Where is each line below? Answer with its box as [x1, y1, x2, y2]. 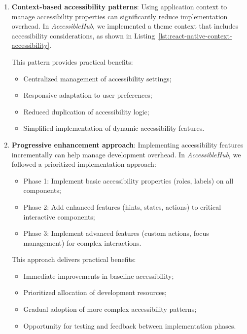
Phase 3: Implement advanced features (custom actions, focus [23, 228, 209, 238]
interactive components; [23, 211, 95, 222]
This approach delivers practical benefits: [11, 254, 136, 264]
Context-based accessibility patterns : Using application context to [11, 1, 227, 11]
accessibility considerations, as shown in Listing [11, 30, 155, 40]
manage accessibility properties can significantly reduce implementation [11, 11, 228, 21]
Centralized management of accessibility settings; [23, 73, 172, 83]
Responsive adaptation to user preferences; [23, 90, 152, 100]
